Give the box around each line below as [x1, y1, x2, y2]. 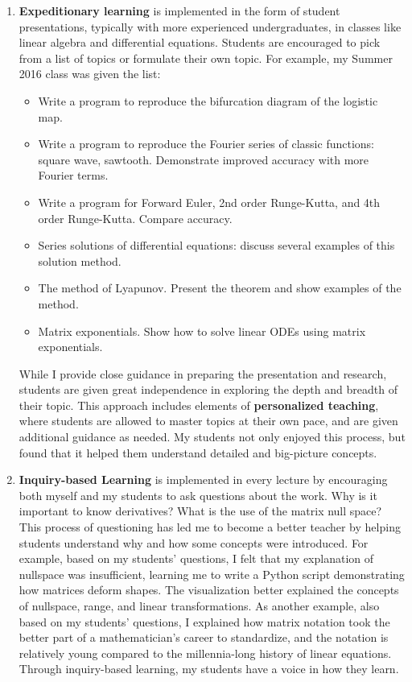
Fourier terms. [38, 167, 109, 184]
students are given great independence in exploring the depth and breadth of [19, 381, 398, 398]
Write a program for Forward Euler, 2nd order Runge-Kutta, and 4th [38, 193, 381, 210]
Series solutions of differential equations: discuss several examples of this [38, 237, 395, 254]
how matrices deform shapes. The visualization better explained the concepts [19, 581, 399, 598]
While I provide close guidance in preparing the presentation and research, [19, 365, 387, 382]
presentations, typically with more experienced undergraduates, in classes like [19, 18, 402, 35]
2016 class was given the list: [19, 65, 161, 82]
